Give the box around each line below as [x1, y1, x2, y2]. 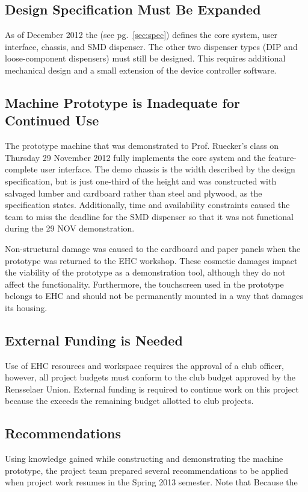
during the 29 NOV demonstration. [5, 222, 135, 235]
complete [5, 163, 38, 175]
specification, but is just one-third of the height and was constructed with [5, 174, 277, 187]
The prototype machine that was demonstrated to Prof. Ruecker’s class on [5, 139, 279, 152]
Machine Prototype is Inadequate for [5, 93, 240, 112]
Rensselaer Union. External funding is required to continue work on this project [5, 382, 299, 395]
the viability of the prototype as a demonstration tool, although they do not [5, 266, 286, 279]
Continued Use [5, 111, 99, 130]
